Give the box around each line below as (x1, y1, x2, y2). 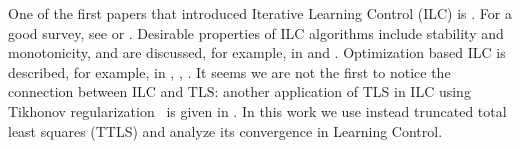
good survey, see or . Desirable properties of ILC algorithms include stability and (8, 22, 504, 43)
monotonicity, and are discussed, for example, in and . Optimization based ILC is (8, 42, 506, 63)
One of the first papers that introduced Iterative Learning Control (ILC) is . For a (8, 3, 512, 23)
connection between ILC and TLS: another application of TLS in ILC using (8, 81, 471, 102)
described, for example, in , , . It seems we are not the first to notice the (8, 61, 451, 82)
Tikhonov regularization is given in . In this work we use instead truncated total (8, 100, 507, 121)
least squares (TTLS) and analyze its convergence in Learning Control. (8, 120, 443, 141)
